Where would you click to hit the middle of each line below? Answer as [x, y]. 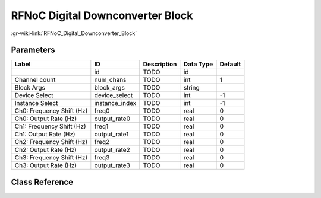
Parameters [33, 50]
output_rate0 [112, 119]
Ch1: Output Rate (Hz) [45, 135]
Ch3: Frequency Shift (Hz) [51, 158]
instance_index [115, 103]
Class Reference [42, 182]
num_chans [110, 80]
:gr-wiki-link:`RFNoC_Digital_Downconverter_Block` [74, 33]
